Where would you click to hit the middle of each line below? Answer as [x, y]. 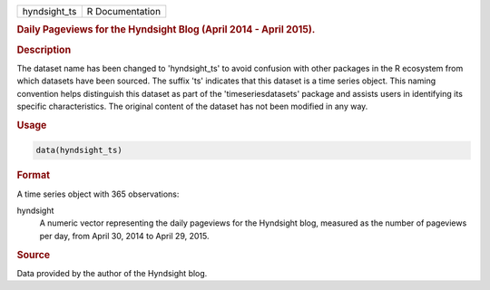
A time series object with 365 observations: [98, 194]
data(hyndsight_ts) [79, 150]
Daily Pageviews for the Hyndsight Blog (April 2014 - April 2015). [166, 30]
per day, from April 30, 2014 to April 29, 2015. [124, 236]
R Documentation [124, 11]
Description [44, 50]
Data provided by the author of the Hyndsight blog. [112, 273]
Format [33, 175]
